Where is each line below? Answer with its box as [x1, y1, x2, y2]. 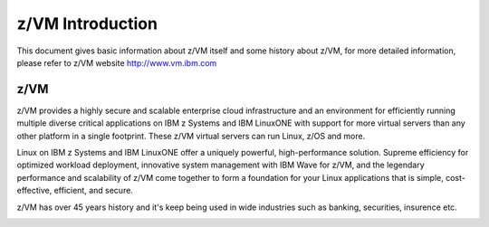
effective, [16, 185, 53, 196]
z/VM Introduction [16, 14, 158, 33]
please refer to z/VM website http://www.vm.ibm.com [16, 57, 217, 68]
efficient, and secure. [53, 185, 133, 196]
